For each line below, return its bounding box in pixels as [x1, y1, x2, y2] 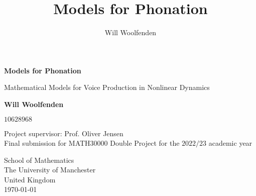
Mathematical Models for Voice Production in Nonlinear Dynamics [4, 82, 210, 92]
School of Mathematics [4, 154, 74, 165]
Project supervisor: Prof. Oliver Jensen [4, 128, 123, 138]
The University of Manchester [4, 164, 96, 175]
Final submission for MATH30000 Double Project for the [4, 138, 180, 148]
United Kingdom [4, 174, 56, 184]
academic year [208, 138, 252, 148]
